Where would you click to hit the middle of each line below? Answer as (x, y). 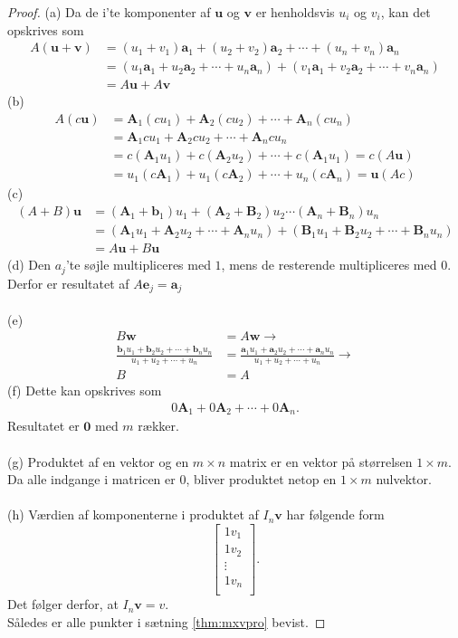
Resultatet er (43, 426)
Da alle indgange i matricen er (91, 479)
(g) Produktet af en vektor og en (98, 461)
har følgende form (335, 514)
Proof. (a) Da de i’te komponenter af (109, 12)
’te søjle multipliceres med (138, 265)
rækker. (158, 426)
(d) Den (29, 265)
